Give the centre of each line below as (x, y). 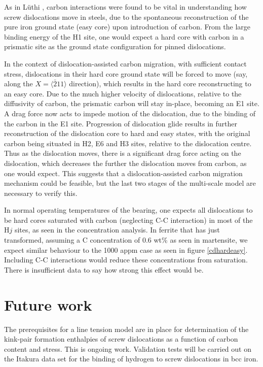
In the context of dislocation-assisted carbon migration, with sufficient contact (125, 63)
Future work (48, 304)
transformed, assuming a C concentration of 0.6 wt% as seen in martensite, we (126, 240)
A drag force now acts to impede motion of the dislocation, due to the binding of (130, 113)
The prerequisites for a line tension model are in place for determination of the (126, 329)
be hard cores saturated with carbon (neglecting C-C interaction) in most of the (128, 220)
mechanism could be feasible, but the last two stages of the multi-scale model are (130, 183)
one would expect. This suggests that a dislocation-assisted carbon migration (123, 173)
